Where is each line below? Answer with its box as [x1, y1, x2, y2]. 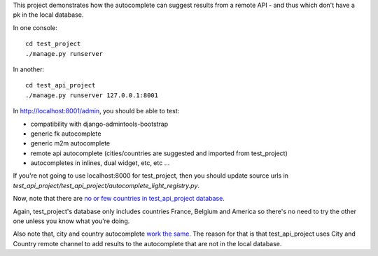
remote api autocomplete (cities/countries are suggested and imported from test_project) [30, 149, 288, 157]
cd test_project [25, 40, 81, 48]
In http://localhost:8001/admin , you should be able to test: [13, 107, 180, 115]
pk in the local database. [13, 10, 84, 19]
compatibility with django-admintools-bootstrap [30, 120, 169, 128]
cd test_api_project [25, 81, 96, 90]
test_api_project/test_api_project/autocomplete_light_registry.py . [13, 181, 199, 190]
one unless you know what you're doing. [13, 217, 130, 225]
